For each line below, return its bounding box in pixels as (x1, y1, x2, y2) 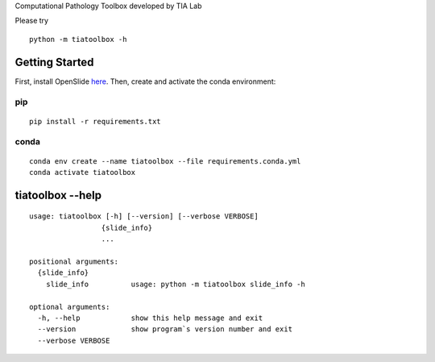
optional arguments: (29, 302, 110, 311)
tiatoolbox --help (14, 188, 102, 202)
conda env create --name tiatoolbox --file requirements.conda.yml (29, 156, 301, 165)
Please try (14, 16, 48, 26)
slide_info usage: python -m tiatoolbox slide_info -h (45, 279, 305, 289)
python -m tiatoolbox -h (29, 35, 127, 44)
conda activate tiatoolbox (29, 168, 136, 177)
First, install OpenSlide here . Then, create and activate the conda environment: (14, 77, 276, 86)
